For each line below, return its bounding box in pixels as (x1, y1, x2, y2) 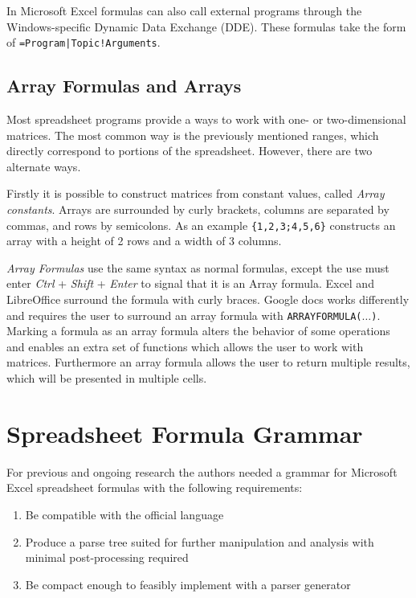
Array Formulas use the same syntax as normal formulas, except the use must (6, 259, 389, 276)
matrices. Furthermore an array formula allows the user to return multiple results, (6, 354, 410, 371)
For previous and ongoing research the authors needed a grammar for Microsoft (6, 463, 398, 480)
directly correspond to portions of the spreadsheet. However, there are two (6, 142, 373, 159)
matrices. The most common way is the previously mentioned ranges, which (6, 126, 379, 143)
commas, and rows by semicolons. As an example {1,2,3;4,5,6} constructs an (6, 216, 396, 233)
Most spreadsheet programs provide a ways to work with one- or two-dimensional (6, 111, 406, 128)
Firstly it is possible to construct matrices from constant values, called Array (6, 185, 385, 202)
